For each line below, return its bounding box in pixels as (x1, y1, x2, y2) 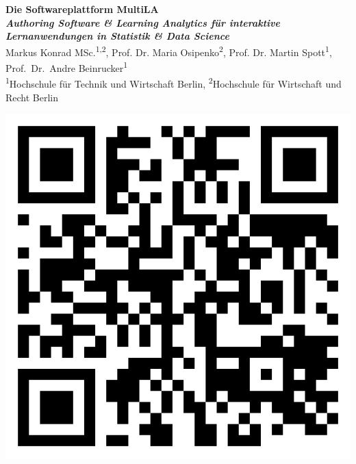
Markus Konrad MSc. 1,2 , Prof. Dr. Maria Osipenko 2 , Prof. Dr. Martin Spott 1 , (5, 42, 332, 59)
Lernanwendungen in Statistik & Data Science (5, 29, 229, 43)
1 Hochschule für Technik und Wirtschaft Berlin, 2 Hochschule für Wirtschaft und (5, 75, 342, 90)
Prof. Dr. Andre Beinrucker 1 (5, 59, 128, 75)
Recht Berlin (5, 90, 59, 104)
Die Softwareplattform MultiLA (5, 2, 159, 16)
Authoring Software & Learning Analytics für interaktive (5, 15, 280, 29)
